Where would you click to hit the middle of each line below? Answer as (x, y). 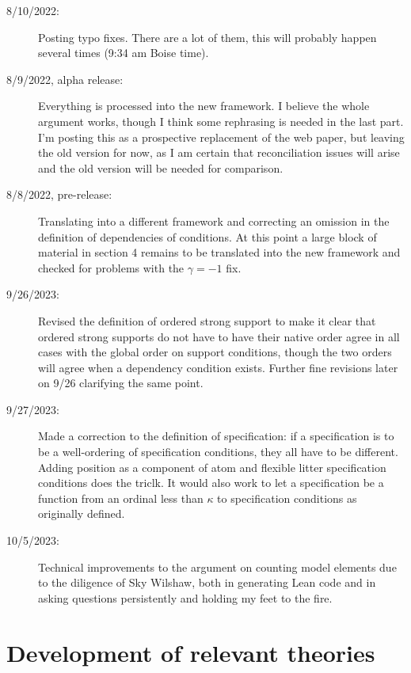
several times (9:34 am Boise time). (124, 53)
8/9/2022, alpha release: (65, 79)
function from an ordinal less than (121, 498)
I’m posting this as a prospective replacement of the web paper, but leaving (221, 137)
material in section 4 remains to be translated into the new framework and (219, 252)
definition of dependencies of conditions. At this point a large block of (207, 236)
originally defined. (82, 513)
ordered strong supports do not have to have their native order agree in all (219, 336)
